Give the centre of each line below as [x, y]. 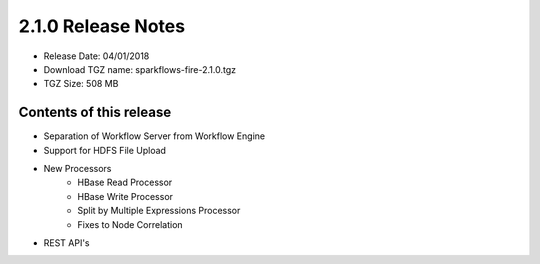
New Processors [77, 169]
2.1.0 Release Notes [101, 26]
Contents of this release [95, 112]
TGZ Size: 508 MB [81, 84]
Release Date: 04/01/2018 [96, 56]
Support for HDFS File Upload [105, 150]
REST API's [66, 242]
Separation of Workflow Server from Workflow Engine [154, 136]
